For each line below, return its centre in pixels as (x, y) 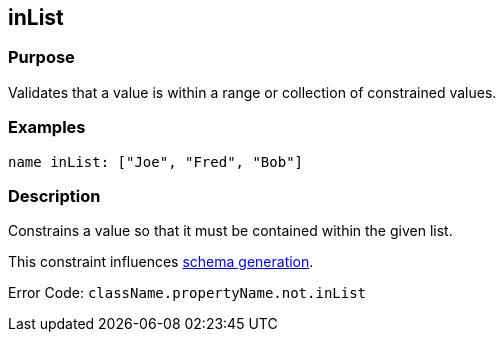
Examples (47, 127)
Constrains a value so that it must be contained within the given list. (230, 231)
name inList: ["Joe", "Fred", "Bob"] (156, 161)
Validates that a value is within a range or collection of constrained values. (252, 92)
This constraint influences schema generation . (161, 262)
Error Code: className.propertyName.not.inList (187, 293)
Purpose (41, 57)
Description (54, 195)
